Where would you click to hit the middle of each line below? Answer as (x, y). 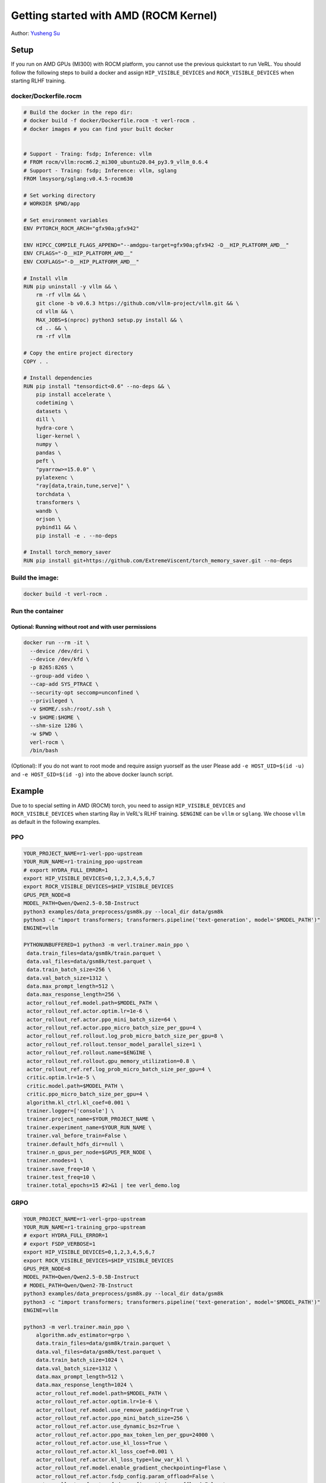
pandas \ (49, 453)
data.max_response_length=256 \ (74, 994)
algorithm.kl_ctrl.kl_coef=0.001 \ (79, 1102)
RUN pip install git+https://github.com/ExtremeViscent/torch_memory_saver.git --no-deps (158, 560)
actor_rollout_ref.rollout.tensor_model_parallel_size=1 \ (114, 1044)
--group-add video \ (60, 676)
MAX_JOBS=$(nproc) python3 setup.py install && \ (109, 320)
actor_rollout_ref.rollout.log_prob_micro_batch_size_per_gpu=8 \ (125, 1036)
